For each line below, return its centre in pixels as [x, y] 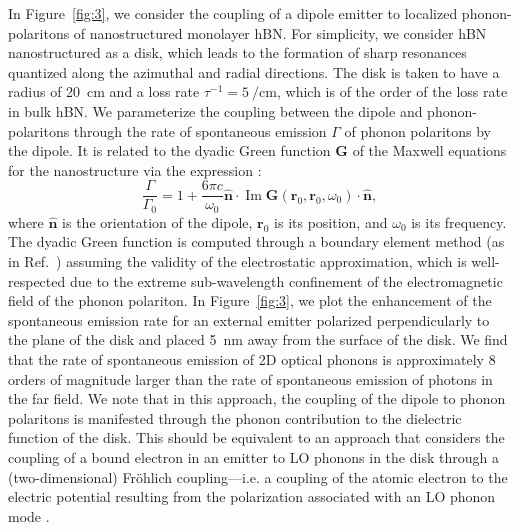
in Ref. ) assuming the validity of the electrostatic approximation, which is [237, 261]
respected [37, 280]
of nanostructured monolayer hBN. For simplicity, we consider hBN [280, 32]
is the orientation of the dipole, [157, 221]
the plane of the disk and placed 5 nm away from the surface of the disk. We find [258, 339]
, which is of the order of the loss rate [392, 91]
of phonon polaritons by [417, 130]
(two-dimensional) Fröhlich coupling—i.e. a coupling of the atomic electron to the [258, 476]
